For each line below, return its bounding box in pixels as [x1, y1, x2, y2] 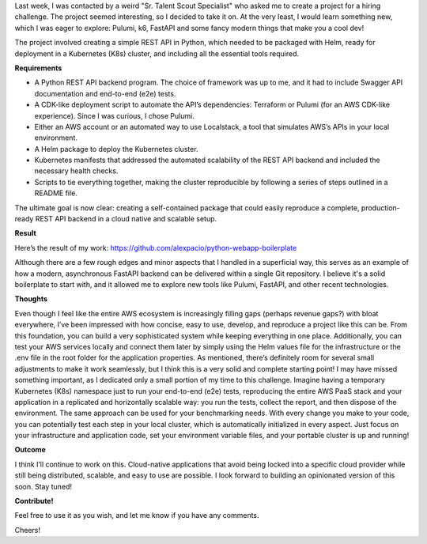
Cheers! [14, 525, 41, 535]
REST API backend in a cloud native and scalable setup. [35, 214, 217, 224]
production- [361, 202, 401, 213]
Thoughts [14, 294, 47, 304]
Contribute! [14, 497, 54, 506]
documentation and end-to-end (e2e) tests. [34, 89, 176, 98]
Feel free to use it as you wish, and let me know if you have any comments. [14, 511, 260, 520]
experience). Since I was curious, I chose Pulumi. [34, 111, 195, 120]
